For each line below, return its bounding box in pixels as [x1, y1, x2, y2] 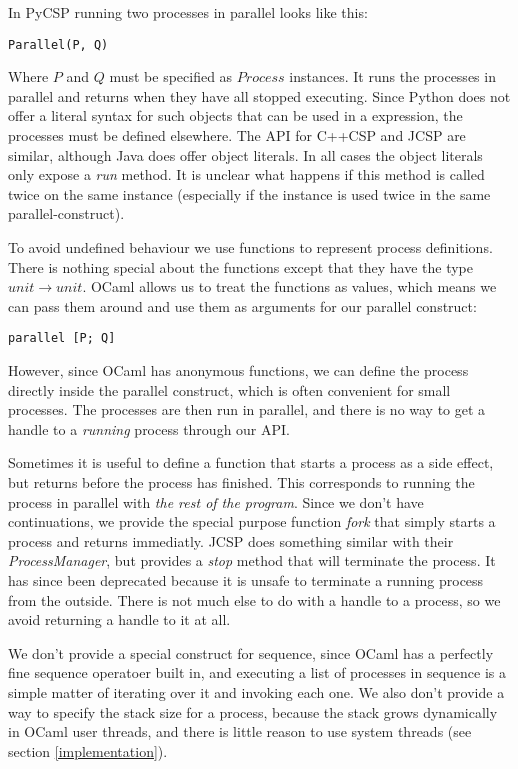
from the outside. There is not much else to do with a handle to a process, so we [8, 589, 501, 610]
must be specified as [109, 66, 233, 87]
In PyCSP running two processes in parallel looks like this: [8, 2, 368, 22]
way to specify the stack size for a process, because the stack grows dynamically [8, 701, 498, 722]
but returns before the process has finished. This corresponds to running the [8, 472, 475, 492]
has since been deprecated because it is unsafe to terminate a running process [8, 569, 484, 590]
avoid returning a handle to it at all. [8, 609, 231, 630]
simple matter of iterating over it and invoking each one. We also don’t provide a [8, 681, 505, 702]
